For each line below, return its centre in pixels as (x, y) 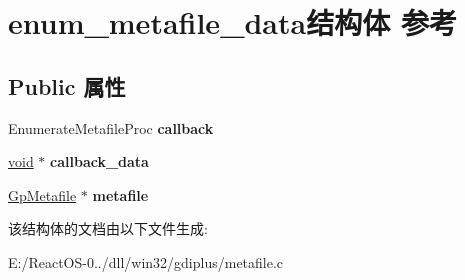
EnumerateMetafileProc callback (111, 127)
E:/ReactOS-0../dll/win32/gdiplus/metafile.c (146, 261)
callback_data (99, 161)
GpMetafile (42, 194)
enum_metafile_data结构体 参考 (232, 22)
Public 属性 (67, 85)
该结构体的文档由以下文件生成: (108, 228)
